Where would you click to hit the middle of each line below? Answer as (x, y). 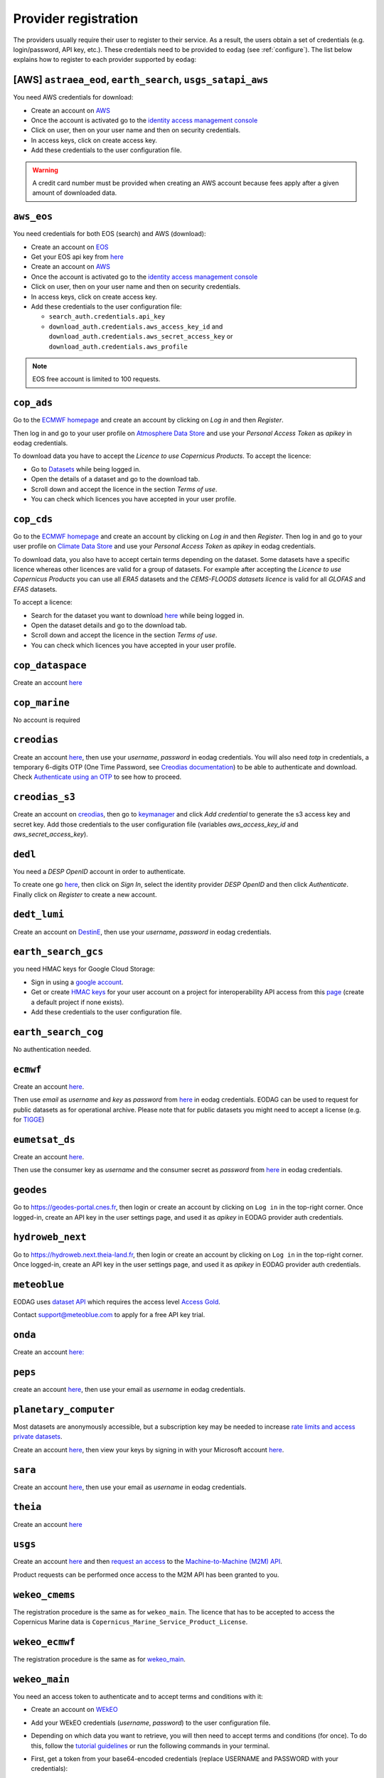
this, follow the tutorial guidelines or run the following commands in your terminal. (150, 1745)
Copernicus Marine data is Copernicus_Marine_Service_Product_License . (130, 1622)
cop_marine (42, 703)
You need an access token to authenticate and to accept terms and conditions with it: (138, 1696)
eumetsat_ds (44, 1139)
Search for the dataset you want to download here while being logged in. (138, 615)
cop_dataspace (50, 665)
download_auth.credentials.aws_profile (118, 346)
